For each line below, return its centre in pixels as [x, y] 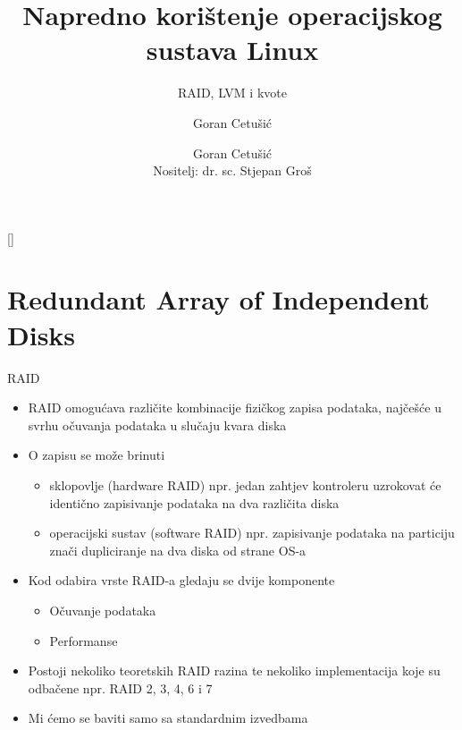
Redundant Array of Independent [218, 299]
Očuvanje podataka [103, 610]
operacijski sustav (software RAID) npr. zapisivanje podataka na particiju [252, 533]
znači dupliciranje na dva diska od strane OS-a [178, 550]
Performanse [84, 640]
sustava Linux [232, 50]
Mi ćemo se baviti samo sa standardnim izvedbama [168, 718]
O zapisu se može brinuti [97, 455]
